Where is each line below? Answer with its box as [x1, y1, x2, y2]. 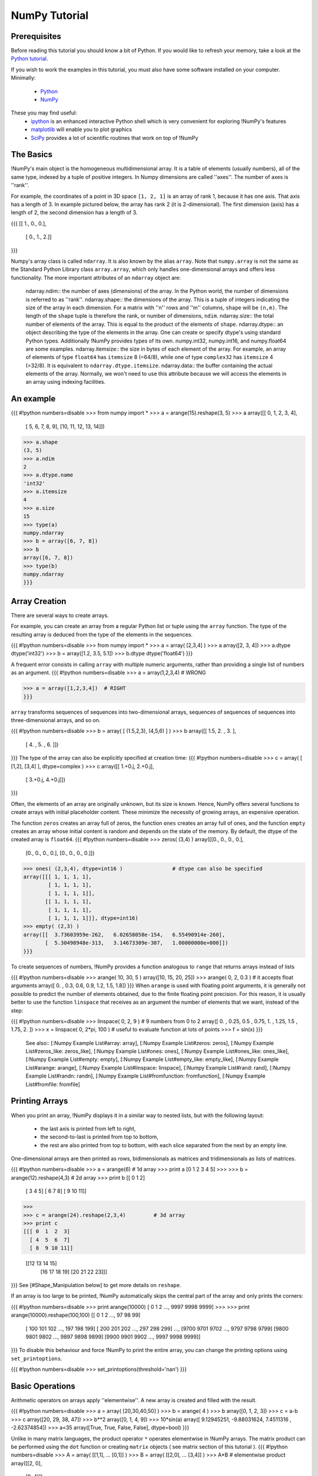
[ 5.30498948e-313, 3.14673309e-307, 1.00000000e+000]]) [45, 939, 228, 946]
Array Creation [11, 596, 67, 606]
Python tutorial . [11, 55, 48, 62]
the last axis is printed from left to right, [40, 1125, 136, 1132]
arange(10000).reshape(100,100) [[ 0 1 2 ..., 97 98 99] [11, 1311, 141, 1319]
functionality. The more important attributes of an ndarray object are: [11, 274, 181, 281]
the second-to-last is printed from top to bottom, [40, 1134, 158, 1141]
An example [11, 394, 56, 404]
